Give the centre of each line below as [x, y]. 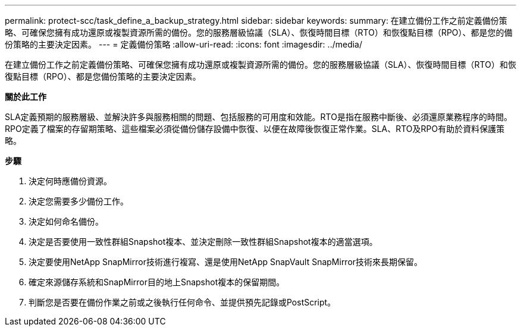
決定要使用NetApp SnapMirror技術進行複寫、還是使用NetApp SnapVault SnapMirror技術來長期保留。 [226, 262]
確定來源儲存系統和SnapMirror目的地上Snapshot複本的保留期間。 [157, 282]
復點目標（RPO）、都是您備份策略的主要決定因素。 [103, 76]
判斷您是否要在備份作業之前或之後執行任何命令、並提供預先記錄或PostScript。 [182, 302]
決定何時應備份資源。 [70, 181]
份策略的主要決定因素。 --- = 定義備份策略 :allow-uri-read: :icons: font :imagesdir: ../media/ [184, 44]
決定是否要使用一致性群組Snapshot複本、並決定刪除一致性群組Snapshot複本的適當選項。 [203, 242]
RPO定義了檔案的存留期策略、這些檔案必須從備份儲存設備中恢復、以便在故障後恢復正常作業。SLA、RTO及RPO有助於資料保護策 [255, 129]
